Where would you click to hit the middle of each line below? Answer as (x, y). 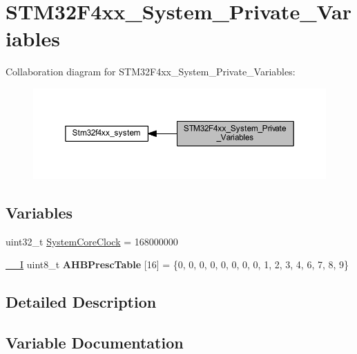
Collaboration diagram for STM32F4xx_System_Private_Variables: (151, 72)
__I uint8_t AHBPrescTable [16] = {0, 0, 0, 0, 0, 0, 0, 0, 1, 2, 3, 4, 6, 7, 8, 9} (177, 264)
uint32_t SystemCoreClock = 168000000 (92, 241)
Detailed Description (81, 302)
